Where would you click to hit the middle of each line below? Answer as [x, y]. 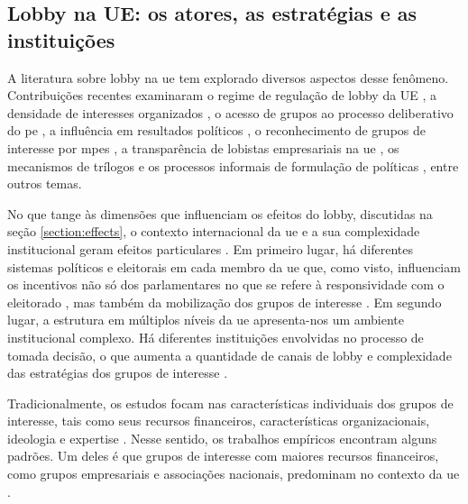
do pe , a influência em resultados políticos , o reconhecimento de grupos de [216, 130]
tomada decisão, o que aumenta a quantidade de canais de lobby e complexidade [229, 355]
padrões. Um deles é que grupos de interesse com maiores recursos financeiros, [223, 456]
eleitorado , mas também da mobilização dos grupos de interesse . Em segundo [225, 302]
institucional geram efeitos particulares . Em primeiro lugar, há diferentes [210, 248]
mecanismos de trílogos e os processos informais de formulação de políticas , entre [233, 165]
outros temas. [45, 183]
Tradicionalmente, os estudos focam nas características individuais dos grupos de [230, 403]
